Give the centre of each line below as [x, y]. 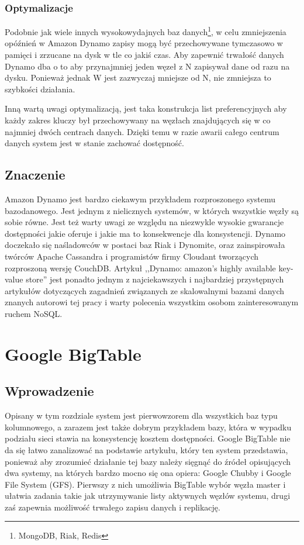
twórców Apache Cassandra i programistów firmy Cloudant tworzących [132, 256]
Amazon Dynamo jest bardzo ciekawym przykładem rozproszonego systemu [140, 199]
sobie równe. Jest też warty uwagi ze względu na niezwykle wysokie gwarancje [144, 222]
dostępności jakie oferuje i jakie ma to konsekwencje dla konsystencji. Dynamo [145, 233]
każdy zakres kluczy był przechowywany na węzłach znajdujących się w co [138, 120]
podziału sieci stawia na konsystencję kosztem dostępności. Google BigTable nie [148, 438]
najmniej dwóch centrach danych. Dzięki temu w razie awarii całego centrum [142, 131]
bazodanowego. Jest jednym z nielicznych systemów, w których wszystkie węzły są [152, 210]
